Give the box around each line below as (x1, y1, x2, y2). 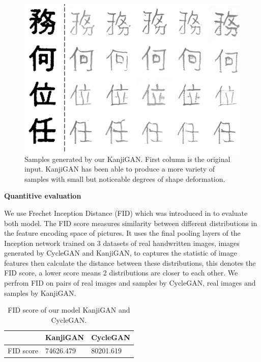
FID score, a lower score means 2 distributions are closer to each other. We (4, 267, 238, 278)
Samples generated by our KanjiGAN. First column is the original (24, 153, 230, 164)
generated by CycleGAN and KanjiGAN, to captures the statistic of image (4, 247, 237, 258)
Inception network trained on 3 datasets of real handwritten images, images (4, 237, 240, 248)
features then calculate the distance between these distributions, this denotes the (4, 257, 256, 268)
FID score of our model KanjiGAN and (8, 304, 130, 315)
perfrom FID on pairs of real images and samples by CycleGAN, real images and (4, 277, 256, 288)
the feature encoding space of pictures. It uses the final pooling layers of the (4, 228, 241, 238)
